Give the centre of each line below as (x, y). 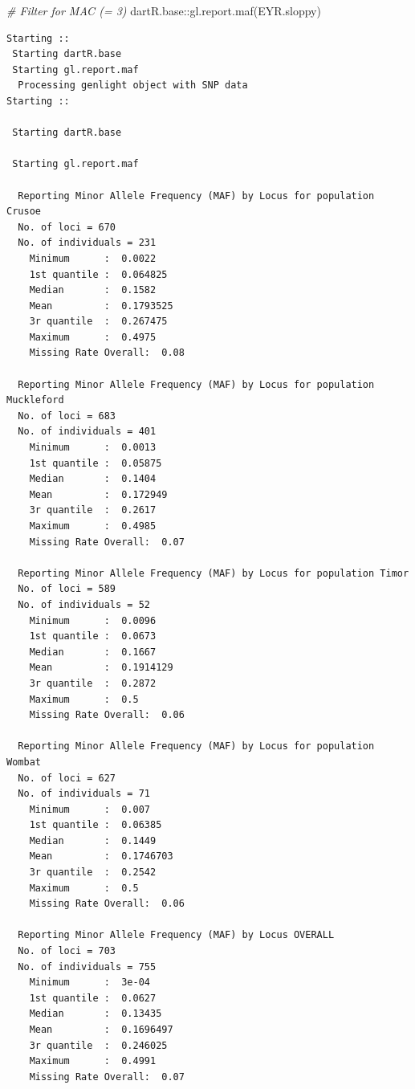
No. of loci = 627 (67, 778)
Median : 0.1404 (93, 479)
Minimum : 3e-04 (90, 983)
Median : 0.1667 (93, 652)
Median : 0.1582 (93, 290)
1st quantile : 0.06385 (96, 825)
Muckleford (35, 400)
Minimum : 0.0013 (93, 448)
